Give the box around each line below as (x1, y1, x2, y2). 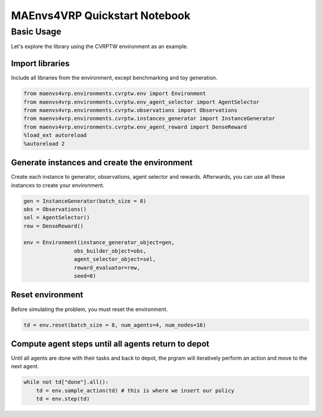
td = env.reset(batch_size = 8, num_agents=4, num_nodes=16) (23, 322, 206, 328)
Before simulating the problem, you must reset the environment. (11, 306, 168, 313)
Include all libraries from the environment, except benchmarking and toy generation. (11, 74, 218, 82)
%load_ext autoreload (23, 132, 87, 139)
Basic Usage (11, 26, 62, 37)
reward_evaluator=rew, (73, 264, 140, 271)
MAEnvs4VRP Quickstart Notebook (11, 9, 191, 22)
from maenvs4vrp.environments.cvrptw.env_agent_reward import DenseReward (23, 123, 247, 130)
